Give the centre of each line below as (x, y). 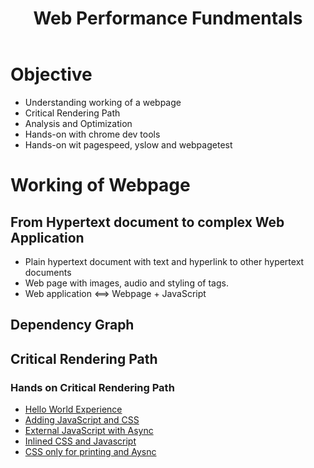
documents (48, 272)
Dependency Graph (72, 325)
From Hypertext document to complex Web (147, 222)
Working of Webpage (100, 185)
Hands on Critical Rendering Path (92, 387)
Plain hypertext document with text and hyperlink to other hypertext (164, 261)
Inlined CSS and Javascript (80, 441)
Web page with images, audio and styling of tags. (126, 283)
